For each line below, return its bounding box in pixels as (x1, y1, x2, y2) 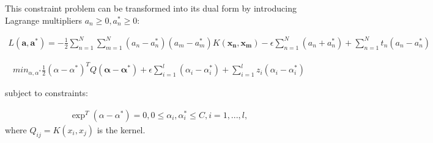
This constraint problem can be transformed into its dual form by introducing (5, 2, 297, 14)
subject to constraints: (5, 86, 88, 99)
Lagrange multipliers (5, 13, 82, 26)
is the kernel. (97, 123, 146, 136)
